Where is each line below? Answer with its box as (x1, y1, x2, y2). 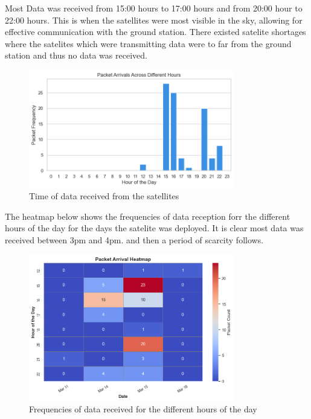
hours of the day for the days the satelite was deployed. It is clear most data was (5, 222, 304, 234)
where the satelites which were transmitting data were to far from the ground (5, 37, 292, 50)
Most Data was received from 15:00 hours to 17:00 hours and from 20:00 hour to (5, 2, 303, 14)
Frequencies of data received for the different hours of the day (29, 403, 257, 415)
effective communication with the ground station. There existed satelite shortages (5, 25, 306, 38)
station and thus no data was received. (5, 49, 147, 62)
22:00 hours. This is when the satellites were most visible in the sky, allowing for (5, 13, 303, 26)
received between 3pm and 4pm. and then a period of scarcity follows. (5, 234, 264, 246)
